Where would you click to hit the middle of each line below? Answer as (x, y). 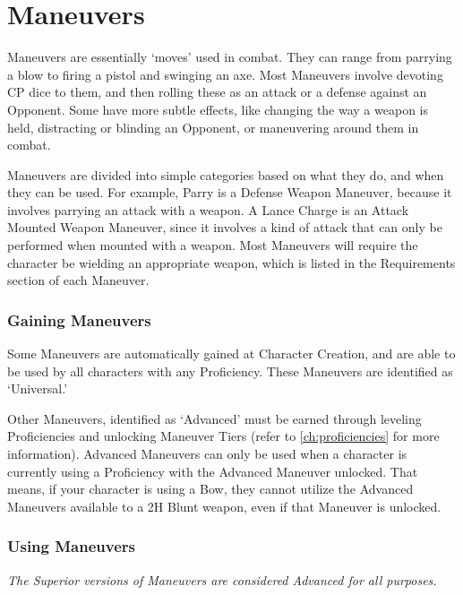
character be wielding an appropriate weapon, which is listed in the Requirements (231, 262)
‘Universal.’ (38, 388)
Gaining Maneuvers (79, 319)
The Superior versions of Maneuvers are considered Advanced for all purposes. (222, 579)
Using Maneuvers (71, 546)
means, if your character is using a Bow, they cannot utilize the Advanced (210, 489)
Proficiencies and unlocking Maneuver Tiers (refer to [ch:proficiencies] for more (223, 436)
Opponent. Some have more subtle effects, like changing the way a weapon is (218, 109)
